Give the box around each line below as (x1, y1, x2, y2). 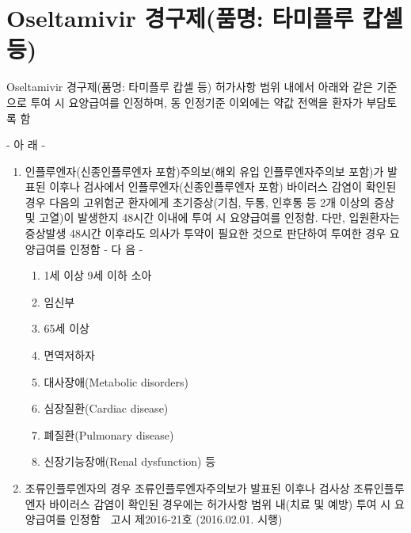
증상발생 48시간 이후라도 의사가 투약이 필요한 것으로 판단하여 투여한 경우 (25, 225, 386, 242)
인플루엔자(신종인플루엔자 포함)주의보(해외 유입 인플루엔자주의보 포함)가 (25, 162, 384, 179)
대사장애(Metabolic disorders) (44, 373, 189, 390)
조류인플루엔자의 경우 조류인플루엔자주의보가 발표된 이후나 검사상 (25, 480, 350, 496)
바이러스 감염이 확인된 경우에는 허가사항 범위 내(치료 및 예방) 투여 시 (49, 495, 391, 512)
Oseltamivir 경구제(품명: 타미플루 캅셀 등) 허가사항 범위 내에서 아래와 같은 (6, 78, 373, 95)
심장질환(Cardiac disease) (44, 400, 169, 417)
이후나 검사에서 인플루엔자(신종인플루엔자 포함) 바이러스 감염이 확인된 (49, 178, 397, 195)
